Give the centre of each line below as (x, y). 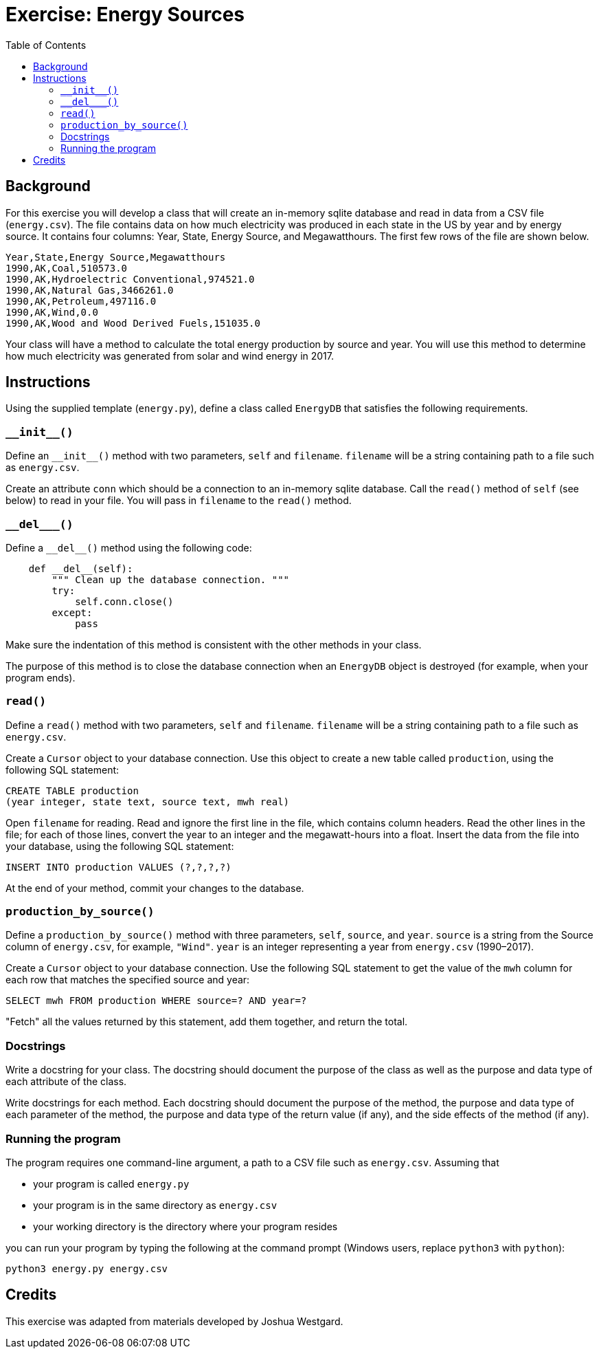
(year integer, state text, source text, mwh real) (148, 801)
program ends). (41, 677)
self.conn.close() (124, 601)
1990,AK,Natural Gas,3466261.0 (90, 290)
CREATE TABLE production (72, 790)
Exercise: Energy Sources (125, 14)
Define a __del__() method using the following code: (129, 547)
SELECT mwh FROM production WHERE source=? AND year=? (156, 1001)
